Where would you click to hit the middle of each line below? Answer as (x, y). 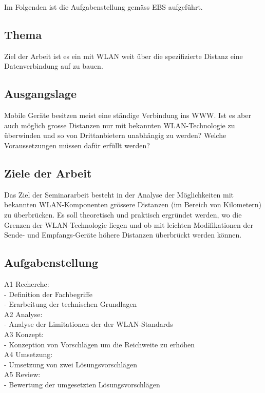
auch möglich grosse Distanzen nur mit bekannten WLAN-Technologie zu (120, 125)
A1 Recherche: (27, 283)
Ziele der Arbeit (48, 173)
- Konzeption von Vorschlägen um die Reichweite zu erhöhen (99, 344)
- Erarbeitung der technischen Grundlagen (71, 304)
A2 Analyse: (23, 314)
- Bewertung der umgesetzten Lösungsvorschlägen (82, 384)
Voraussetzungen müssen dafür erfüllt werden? (77, 145)
